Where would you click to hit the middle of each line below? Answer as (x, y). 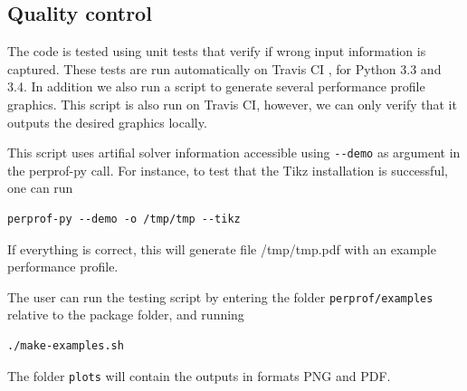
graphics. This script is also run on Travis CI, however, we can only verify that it (232, 104)
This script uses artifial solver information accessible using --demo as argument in (234, 153)
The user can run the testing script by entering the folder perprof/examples (220, 296)
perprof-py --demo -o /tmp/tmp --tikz (124, 219)
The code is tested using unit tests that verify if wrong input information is (217, 51)
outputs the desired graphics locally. (107, 122)
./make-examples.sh (66, 346)
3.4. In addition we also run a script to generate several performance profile (216, 86)
